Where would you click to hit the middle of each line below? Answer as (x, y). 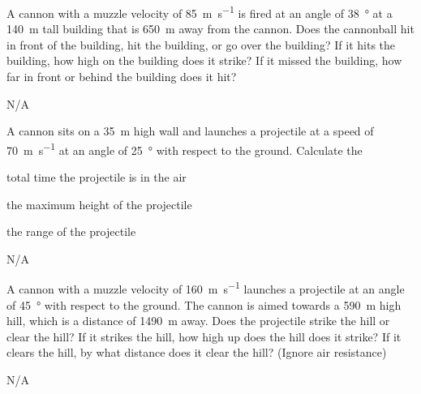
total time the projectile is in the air (97, 177)
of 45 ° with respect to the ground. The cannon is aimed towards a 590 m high (204, 304)
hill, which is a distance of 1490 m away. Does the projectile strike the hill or (198, 321)
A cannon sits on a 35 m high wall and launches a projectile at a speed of (190, 131)
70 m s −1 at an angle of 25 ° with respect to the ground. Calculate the (185, 148)
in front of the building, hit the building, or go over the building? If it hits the (201, 44)
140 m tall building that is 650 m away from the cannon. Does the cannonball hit (210, 29)
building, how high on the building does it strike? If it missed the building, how (204, 60)
